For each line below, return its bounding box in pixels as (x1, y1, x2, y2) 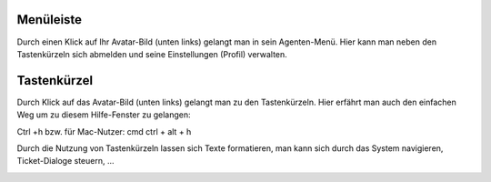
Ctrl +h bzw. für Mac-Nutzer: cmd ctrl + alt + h (16, 126, 192, 136)
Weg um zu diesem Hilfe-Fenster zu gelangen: (16, 109, 191, 120)
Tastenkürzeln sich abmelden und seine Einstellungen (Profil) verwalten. (16, 48, 288, 59)
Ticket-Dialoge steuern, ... (16, 156, 115, 167)
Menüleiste (16, 12, 82, 27)
